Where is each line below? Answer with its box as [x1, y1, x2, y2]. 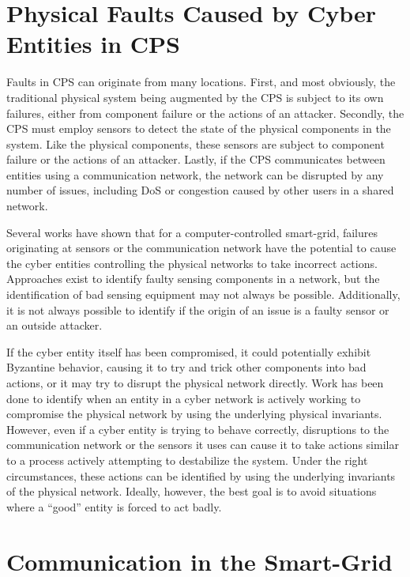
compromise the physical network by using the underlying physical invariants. [6, 405, 382, 422]
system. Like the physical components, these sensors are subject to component [6, 135, 385, 152]
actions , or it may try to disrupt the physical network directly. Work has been [6, 375, 384, 390]
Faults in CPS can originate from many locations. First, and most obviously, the [6, 74, 396, 90]
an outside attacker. [6, 317, 103, 334]
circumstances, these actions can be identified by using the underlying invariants [6, 467, 396, 484]
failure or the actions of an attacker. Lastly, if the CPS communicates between [6, 151, 386, 168]
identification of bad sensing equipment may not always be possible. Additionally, [6, 286, 401, 303]
